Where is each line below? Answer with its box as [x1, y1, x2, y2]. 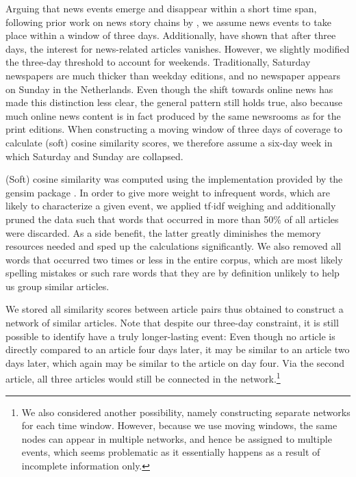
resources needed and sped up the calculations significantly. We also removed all [5, 239, 342, 253]
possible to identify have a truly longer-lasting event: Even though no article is [5, 328, 335, 343]
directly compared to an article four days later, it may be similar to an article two [5, 342, 350, 357]
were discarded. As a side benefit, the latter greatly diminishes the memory [5, 225, 321, 240]
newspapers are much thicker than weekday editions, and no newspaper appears [5, 68, 341, 82]
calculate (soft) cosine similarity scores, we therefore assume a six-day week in [5, 135, 333, 149]
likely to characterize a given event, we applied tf [5, 198, 211, 213]
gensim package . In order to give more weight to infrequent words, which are [5, 185, 331, 199]
